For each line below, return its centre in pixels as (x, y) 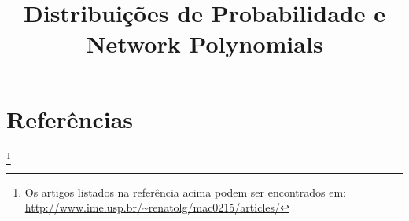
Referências (70, 118)
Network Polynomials (204, 44)
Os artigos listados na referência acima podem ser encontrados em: (185, 192)
